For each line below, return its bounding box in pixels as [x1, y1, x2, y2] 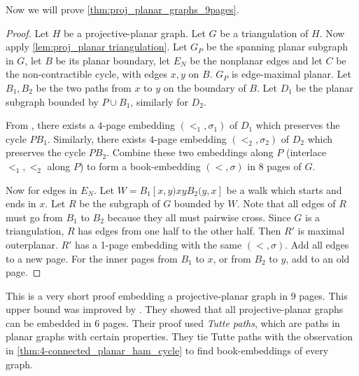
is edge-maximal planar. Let [231, 67, 351, 81]
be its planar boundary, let [55, 53, 170, 67]
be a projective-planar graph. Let [63, 25, 206, 40]
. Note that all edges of [237, 196, 336, 211]
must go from [6, 209, 63, 224]
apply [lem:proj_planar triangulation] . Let [6, 39, 188, 54]
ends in [6, 196, 36, 211]
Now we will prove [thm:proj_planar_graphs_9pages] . [6, 2, 239, 16]
